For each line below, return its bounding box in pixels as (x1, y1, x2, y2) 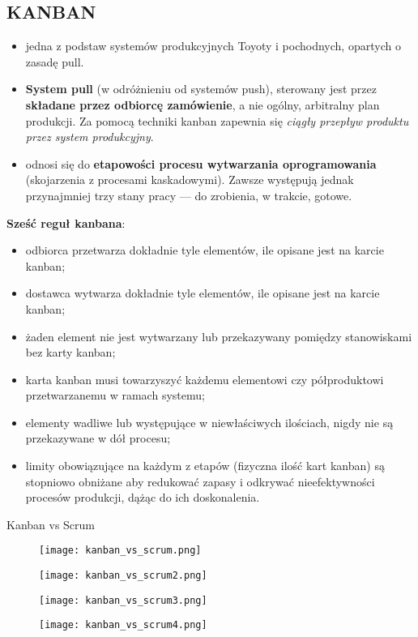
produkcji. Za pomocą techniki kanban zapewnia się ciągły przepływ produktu (25, 112, 409, 129)
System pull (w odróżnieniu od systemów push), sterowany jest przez (25, 80, 377, 97)
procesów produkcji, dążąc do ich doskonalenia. (25, 489, 260, 506)
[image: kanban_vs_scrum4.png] (39, 619, 207, 631)
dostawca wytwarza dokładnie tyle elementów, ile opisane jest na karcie (25, 284, 380, 301)
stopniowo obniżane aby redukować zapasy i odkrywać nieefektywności (25, 472, 375, 490)
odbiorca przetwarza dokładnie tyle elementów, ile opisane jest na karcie (25, 242, 384, 259)
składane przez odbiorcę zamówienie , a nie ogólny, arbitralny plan (25, 96, 380, 113)
